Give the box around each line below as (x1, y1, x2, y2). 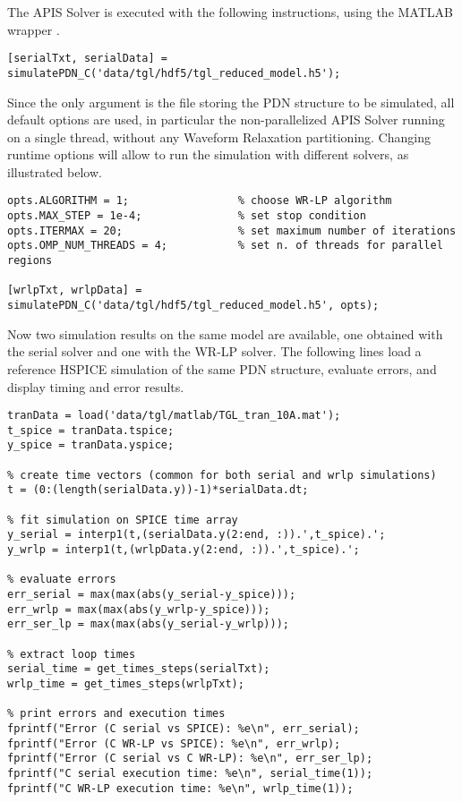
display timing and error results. (7, 377, 184, 396)
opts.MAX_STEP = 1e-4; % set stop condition (7, 209, 366, 223)
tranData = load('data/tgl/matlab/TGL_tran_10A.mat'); (7, 409, 341, 422)
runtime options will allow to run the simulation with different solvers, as (7, 145, 409, 164)
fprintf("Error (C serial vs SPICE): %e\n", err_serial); (7, 721, 360, 735)
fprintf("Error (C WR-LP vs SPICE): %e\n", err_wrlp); (7, 737, 341, 750)
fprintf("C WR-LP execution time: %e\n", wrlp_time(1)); (7, 781, 354, 795)
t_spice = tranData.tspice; (7, 423, 175, 437)
